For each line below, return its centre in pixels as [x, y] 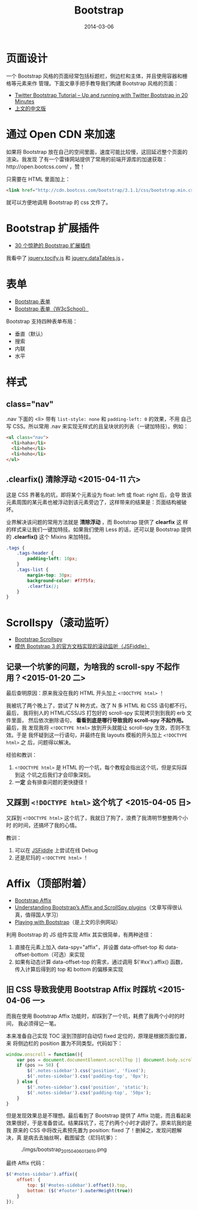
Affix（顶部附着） [49, 884]
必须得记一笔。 [41, 1023]
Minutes [24, 101]
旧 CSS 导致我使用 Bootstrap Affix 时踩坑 [81, 990]
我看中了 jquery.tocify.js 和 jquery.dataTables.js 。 [67, 258]
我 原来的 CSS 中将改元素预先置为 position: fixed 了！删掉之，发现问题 [91, 1130]
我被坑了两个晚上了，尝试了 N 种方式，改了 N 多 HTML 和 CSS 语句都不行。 [98, 705]
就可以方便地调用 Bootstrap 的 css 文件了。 [59, 202]
